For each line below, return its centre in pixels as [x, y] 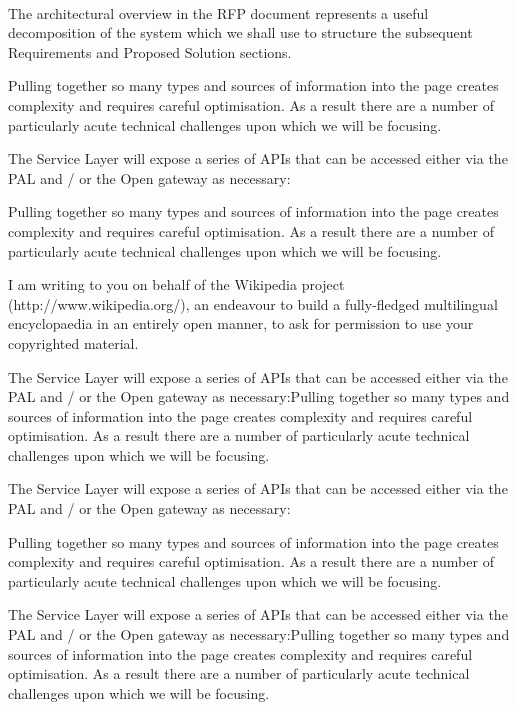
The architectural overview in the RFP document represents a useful [218, 12]
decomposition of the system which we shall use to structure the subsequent [240, 32]
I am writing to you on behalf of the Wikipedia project [176, 284]
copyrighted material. [73, 342]
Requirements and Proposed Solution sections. [150, 51]
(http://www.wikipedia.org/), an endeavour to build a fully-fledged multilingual [253, 303]
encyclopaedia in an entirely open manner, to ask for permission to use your [241, 323]
